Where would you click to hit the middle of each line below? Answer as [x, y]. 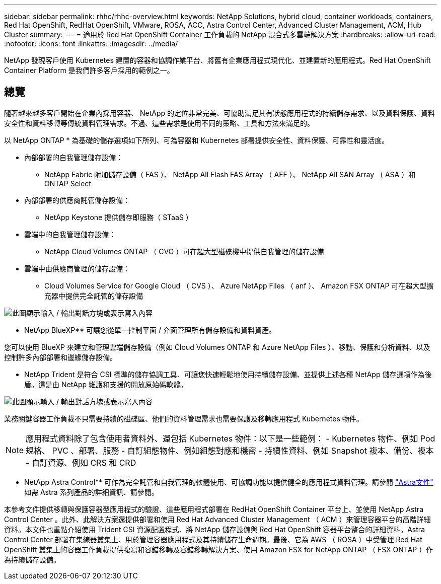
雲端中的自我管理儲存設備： [70, 234]
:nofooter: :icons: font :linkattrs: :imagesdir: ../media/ [91, 44]
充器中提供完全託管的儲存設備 [94, 296]
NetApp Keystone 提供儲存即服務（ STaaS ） [119, 217]
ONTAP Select [68, 183]
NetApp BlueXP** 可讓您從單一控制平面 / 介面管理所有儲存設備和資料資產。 [150, 330]
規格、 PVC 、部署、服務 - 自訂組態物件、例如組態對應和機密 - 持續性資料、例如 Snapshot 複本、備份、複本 [230, 450]
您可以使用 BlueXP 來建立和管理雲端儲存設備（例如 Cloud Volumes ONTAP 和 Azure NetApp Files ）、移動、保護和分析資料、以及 [217, 347]
